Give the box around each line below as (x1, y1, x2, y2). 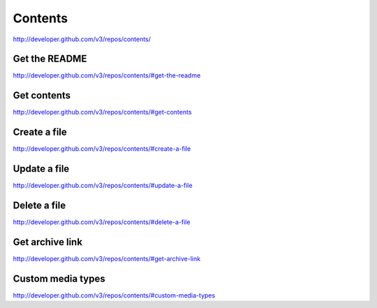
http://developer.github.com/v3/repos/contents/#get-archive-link (13, 254, 201, 263)
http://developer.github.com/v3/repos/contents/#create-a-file (13, 145, 191, 153)
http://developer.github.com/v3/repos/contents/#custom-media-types (13, 291, 216, 300)
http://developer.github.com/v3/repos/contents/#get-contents (13, 108, 192, 117)
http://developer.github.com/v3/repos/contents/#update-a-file (13, 182, 193, 190)
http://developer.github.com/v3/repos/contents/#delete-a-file (13, 218, 191, 226)
